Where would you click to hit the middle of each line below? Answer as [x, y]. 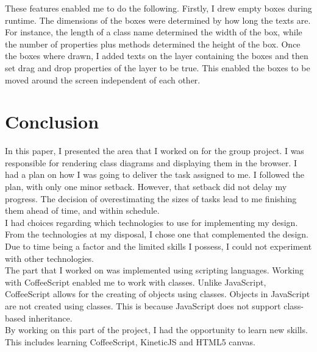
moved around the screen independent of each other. [103, 79]
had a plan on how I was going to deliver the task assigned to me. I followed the [155, 174]
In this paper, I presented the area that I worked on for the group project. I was [155, 151]
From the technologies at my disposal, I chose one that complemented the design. [157, 234]
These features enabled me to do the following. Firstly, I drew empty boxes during [158, 8]
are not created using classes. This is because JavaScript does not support [143, 306]
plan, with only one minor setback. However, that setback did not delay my [146, 187]
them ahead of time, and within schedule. [82, 210]
